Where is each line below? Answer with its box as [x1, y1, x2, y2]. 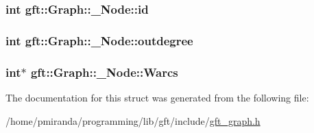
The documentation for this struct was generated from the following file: [5, 90, 309, 104]
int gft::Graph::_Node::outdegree [5, 32, 193, 49]
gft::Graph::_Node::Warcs [30, 63, 178, 80]
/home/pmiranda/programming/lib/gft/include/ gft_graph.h [5, 113, 261, 128]
